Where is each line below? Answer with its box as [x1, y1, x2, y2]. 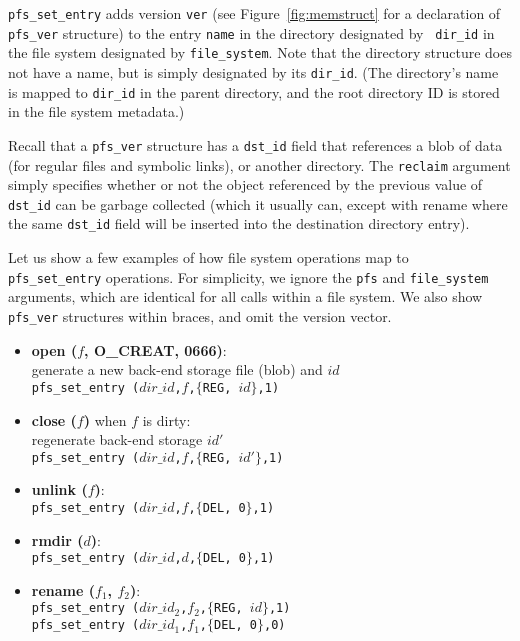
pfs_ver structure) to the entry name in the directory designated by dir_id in [8, 22, 495, 43]
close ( [31, 409, 77, 430]
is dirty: [142, 409, 191, 430]
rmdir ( [31, 529, 84, 550]
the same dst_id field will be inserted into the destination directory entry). [8, 213, 470, 234]
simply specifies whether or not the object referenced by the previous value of [8, 174, 483, 195]
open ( [31, 339, 78, 360]
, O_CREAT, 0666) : [84, 339, 227, 360]
